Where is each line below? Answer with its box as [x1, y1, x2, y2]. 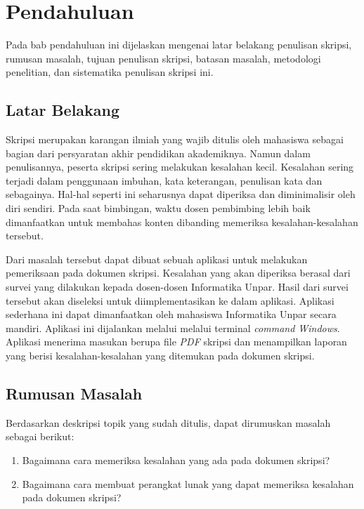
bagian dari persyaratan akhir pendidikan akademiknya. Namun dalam [6, 145, 311, 160]
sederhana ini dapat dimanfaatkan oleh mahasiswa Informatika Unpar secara [6, 307, 337, 322]
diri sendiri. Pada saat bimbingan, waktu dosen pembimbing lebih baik [6, 201, 311, 216]
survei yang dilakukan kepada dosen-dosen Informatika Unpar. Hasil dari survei [6, 279, 349, 294]
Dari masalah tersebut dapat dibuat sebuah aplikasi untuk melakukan [6, 251, 308, 266]
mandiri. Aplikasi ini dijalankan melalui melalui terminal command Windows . [6, 320, 340, 335]
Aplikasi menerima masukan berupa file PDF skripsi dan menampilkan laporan [6, 334, 347, 349]
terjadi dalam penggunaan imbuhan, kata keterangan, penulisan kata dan [6, 173, 323, 187]
